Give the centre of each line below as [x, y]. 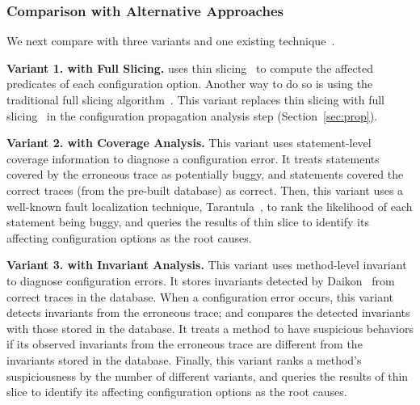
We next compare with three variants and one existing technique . [171, 41]
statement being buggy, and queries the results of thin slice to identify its [188, 222]
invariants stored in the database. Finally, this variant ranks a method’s [184, 359]
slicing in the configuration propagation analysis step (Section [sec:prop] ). [192, 115]
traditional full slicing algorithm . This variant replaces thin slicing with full [195, 99]
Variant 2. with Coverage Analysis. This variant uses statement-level [189, 143]
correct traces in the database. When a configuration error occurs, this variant [200, 296]
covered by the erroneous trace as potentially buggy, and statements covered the [205, 174]
